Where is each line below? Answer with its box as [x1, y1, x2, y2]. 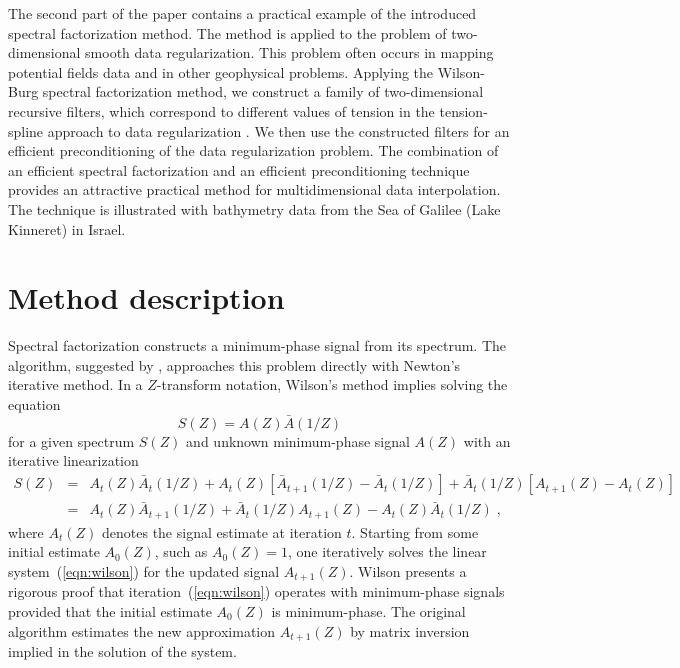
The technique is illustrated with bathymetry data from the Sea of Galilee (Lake [8, 198, 501, 219]
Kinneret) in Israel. [8, 218, 126, 239]
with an [463, 430, 511, 451]
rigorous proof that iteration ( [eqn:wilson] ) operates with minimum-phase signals [8, 581, 505, 602]
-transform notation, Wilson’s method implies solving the [156, 374, 508, 395]
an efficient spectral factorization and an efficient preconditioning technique [8, 159, 470, 180]
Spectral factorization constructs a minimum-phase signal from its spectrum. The [8, 335, 507, 356]
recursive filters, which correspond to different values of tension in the [8, 100, 435, 121]
